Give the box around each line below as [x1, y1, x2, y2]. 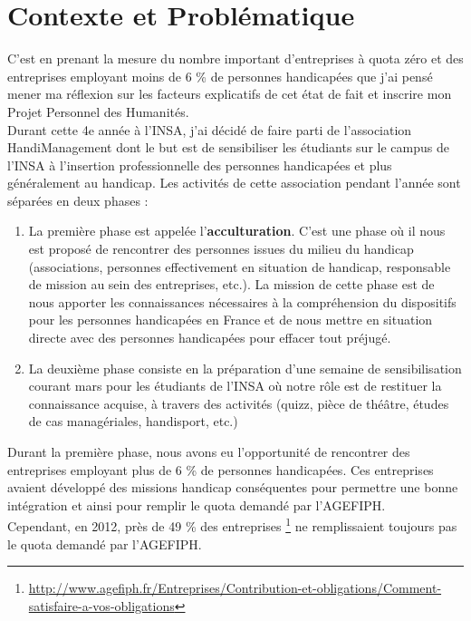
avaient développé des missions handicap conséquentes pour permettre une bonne [7, 478, 458, 497]
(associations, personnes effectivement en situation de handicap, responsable [28, 257, 451, 276]
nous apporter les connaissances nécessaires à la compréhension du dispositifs [28, 292, 457, 311]
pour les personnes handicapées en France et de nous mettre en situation [28, 310, 433, 329]
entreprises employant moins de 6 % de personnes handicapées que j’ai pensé [7, 66, 433, 85]
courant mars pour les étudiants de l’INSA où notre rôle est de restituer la [28, 376, 442, 395]
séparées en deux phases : [7, 190, 149, 209]
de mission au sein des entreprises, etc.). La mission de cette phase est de [28, 275, 435, 294]
